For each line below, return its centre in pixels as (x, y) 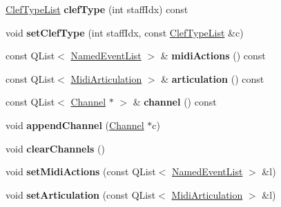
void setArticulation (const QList (81, 194)
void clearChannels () (55, 148)
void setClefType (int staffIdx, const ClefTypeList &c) (125, 32)
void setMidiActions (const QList (81, 171)
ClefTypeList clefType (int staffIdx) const (97, 9)
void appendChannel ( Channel (75, 125)
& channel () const (175, 102)
